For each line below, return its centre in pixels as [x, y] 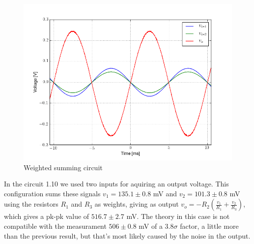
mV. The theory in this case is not [178, 216]
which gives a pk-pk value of [47, 216]
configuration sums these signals [52, 193]
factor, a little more [209, 226]
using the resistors [31, 204]
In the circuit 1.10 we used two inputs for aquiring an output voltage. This [116, 184]
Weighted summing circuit [63, 167]
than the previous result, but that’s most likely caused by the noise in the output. [127, 235]
